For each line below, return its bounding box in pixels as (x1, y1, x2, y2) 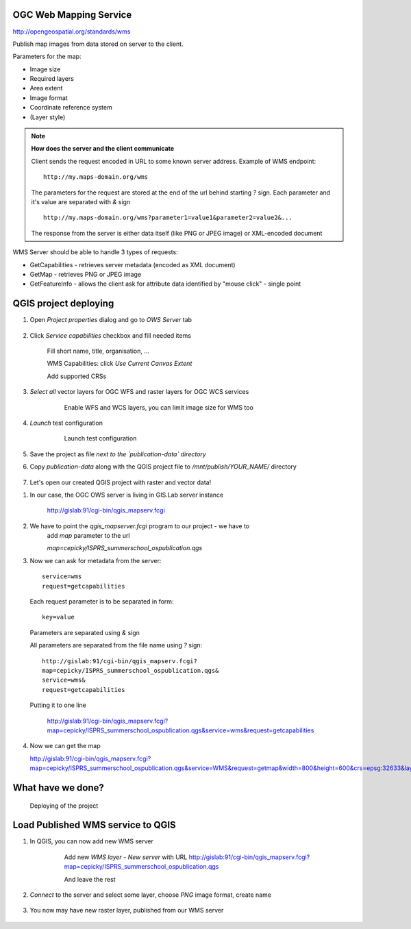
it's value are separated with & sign (31, 197, 131, 206)
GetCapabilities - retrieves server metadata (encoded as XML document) (29, 260, 236, 269)
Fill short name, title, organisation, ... (47, 347, 150, 356)
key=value (42, 613, 75, 621)
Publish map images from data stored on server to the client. (12, 40, 184, 48)
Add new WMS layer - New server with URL (64, 853, 188, 861)
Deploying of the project (29, 802, 99, 810)
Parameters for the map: (12, 52, 82, 61)
